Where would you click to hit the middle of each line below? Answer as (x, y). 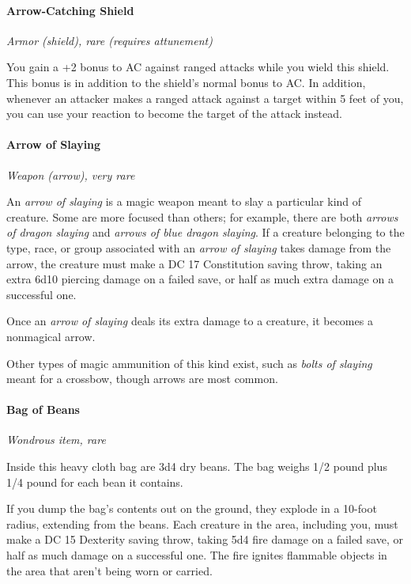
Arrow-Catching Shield (70, 10)
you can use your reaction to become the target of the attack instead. (174, 114)
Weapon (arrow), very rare (71, 174)
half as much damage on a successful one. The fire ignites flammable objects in (197, 555)
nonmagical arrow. (51, 336)
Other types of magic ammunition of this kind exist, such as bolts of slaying (189, 363)
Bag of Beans (43, 410)
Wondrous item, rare (56, 440)
